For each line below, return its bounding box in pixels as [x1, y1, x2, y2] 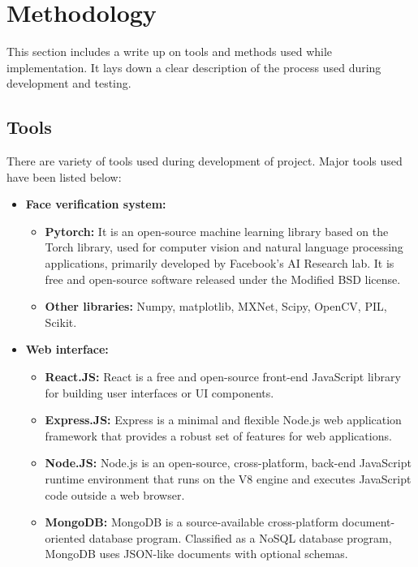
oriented [45, 529, 86, 546]
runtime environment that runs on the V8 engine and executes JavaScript [45, 470, 412, 488]
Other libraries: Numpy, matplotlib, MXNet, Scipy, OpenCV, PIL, [45, 298, 387, 315]
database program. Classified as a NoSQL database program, [88, 529, 392, 546]
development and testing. [6, 75, 131, 92]
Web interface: [25, 341, 109, 358]
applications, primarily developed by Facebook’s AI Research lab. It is [45, 255, 394, 272]
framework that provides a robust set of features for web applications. [45, 427, 392, 444]
